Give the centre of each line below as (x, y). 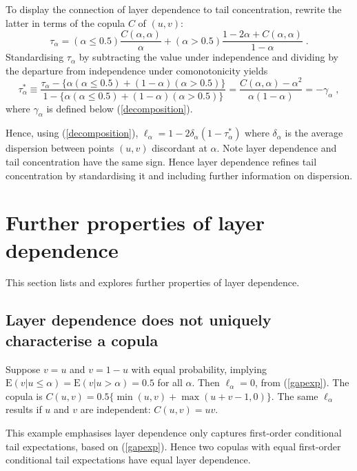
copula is (24, 395)
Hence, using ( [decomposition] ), (72, 133)
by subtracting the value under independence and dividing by (208, 57)
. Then (206, 382)
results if (24, 409)
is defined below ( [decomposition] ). (120, 108)
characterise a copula (82, 340)
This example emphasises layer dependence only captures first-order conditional (174, 433)
